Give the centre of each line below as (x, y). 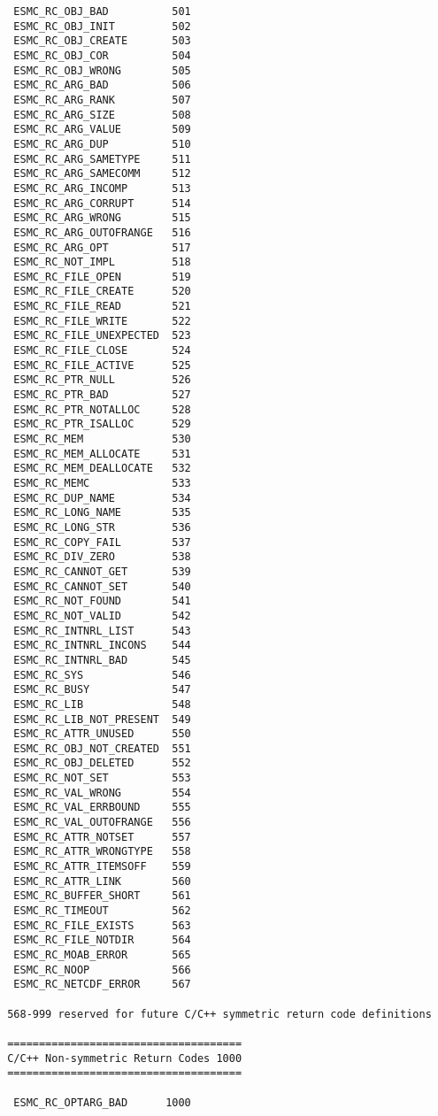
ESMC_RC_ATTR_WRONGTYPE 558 (102, 852)
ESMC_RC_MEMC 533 (102, 483)
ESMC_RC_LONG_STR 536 (102, 527)
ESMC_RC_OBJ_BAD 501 (102, 12)
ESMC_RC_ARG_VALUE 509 (102, 130)
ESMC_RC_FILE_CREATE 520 (102, 292)
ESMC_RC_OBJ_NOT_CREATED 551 (102, 748)
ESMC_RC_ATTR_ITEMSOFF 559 (102, 867)
